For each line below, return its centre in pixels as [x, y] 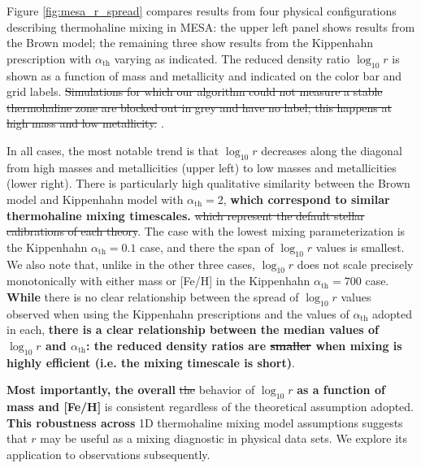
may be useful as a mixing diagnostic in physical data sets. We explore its [224, 438]
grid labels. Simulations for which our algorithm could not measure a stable [195, 91]
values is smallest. [360, 247]
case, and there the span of [207, 247]
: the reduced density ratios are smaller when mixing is [244, 345]
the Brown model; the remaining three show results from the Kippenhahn [190, 43]
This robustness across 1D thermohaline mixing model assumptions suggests [205, 422]
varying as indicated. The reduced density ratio [232, 58]
